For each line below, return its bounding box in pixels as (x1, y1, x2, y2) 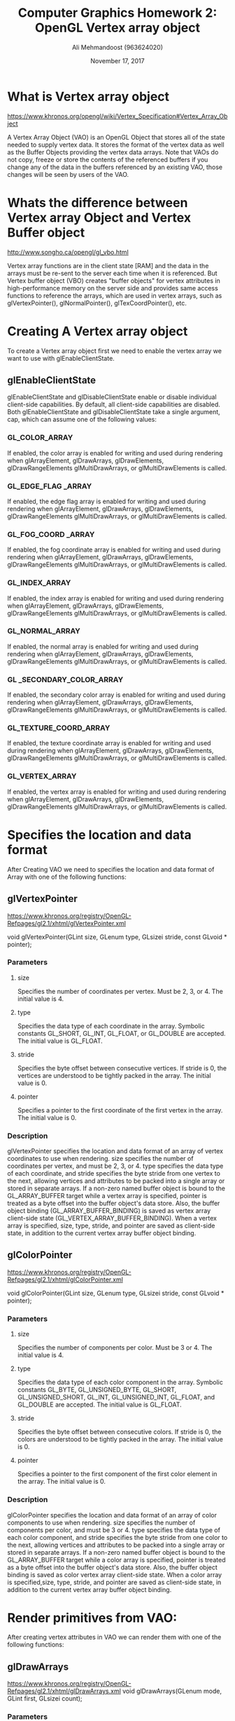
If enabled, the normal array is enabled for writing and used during (7, 642, 199, 651)
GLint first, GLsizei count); (7, 1694, 83, 1703)
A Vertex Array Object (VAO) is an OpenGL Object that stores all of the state (7, 133, 225, 141)
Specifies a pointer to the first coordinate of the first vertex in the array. (17, 1105, 223, 1114)
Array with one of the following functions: (7, 872, 127, 881)
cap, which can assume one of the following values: (7, 416, 157, 424)
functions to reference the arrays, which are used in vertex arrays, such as (7, 291, 222, 300)
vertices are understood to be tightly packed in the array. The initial (17, 1071, 211, 1079)
